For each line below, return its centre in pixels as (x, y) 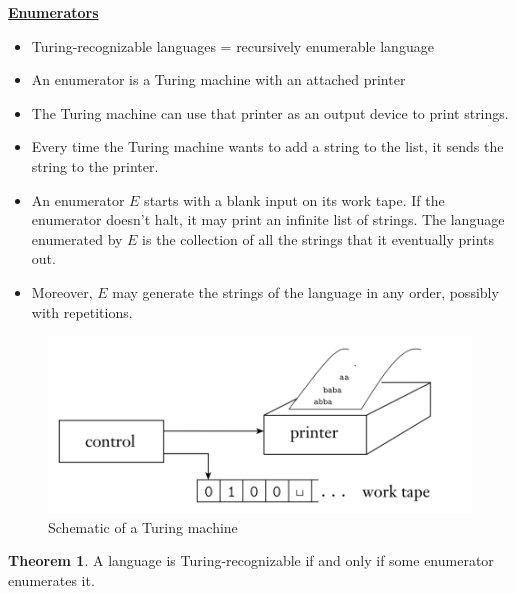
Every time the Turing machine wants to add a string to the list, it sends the (267, 146)
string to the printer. (95, 165)
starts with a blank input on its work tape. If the (294, 199)
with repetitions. (82, 311)
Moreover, (62, 291)
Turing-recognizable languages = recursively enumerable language (232, 45)
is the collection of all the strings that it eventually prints (318, 238)
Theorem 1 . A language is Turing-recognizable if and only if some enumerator (251, 560)
